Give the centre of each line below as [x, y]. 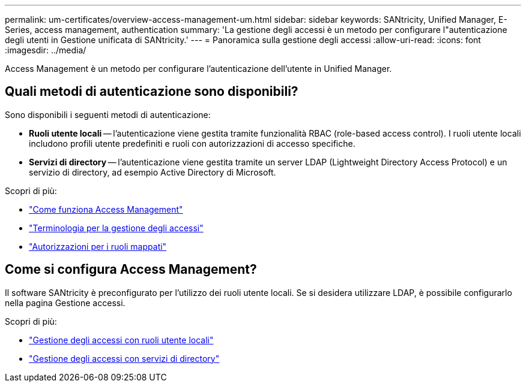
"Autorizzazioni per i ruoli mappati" [98, 246]
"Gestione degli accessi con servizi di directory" [124, 358]
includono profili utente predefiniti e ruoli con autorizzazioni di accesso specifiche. [192, 143]
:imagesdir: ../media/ [46, 50]
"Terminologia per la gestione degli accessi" [116, 228]
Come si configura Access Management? [131, 270]
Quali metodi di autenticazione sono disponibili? [152, 92]
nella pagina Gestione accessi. [65, 303]
